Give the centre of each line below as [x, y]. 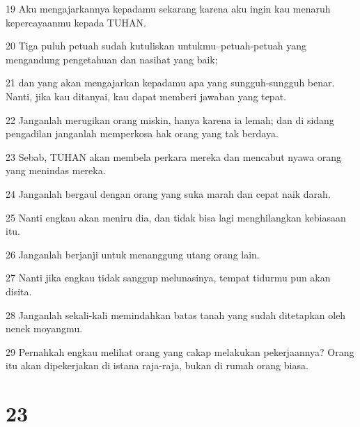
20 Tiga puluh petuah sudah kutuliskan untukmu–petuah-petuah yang [156, 46]
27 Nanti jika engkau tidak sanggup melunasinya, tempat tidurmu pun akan [168, 278]
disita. [19, 291]
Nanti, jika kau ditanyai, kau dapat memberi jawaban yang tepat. [146, 96]
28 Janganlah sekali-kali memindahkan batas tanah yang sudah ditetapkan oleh [176, 315]
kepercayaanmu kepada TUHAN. [76, 22]
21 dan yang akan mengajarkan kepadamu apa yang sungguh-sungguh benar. [170, 83]
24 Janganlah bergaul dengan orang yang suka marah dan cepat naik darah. [168, 193]
